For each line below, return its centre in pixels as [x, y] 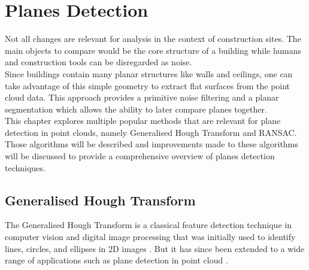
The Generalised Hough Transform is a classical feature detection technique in [148, 225]
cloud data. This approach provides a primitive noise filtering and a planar [142, 97]
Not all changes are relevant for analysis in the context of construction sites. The [153, 39]
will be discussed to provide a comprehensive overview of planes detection [140, 156]
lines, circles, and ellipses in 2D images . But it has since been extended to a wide [155, 248]
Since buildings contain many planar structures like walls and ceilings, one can [149, 73]
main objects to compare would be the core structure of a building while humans [153, 50]
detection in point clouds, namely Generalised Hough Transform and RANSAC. [151, 132]
